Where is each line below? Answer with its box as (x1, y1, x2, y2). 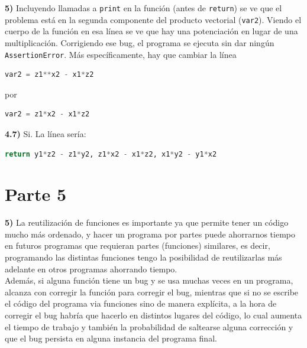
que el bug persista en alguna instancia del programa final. (5, 332, 217, 344)
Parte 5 (5, 182, 67, 206)
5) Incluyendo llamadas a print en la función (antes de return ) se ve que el (5, 2, 282, 14)
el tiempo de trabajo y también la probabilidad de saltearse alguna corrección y (5, 320, 293, 333)
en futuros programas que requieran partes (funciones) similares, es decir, (5, 239, 270, 252)
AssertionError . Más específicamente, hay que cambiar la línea (5, 48, 237, 60)
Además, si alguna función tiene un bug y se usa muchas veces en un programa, (5, 274, 293, 287)
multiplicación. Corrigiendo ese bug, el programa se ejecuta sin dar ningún (5, 36, 274, 48)
